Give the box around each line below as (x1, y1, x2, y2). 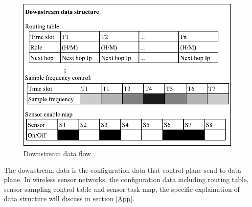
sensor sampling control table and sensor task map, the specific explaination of (4, 184, 240, 194)
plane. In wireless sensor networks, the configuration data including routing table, (4, 174, 249, 184)
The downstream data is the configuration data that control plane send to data (4, 164, 241, 175)
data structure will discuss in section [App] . (4, 193, 135, 204)
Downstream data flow (23, 148, 91, 158)
